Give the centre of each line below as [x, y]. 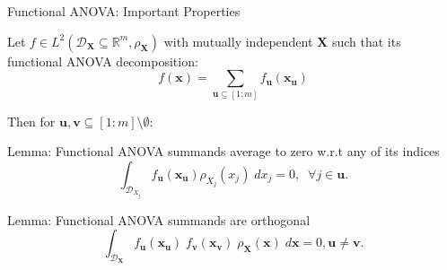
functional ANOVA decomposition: [103, 61]
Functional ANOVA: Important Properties [124, 11]
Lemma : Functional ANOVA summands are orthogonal [159, 219]
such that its [366, 41]
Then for [31, 121]
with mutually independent [238, 41]
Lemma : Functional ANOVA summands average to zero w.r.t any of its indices [223, 151]
